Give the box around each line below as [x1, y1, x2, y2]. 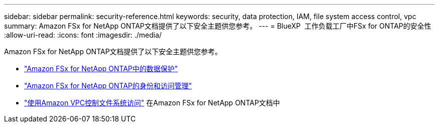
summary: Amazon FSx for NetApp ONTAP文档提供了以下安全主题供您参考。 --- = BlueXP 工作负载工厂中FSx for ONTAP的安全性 [4, 22, 431, 30]
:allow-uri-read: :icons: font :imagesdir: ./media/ [4, 31, 162, 39]
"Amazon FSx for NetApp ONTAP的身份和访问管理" [24, 81, 192, 90]
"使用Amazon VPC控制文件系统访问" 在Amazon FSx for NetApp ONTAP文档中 [24, 98, 280, 107]
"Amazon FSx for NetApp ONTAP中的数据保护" [24, 64, 178, 73]
